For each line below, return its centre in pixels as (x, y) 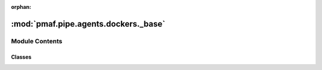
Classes (21, 57)
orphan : (21, 7)
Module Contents (37, 41)
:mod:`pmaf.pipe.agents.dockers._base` (88, 24)
